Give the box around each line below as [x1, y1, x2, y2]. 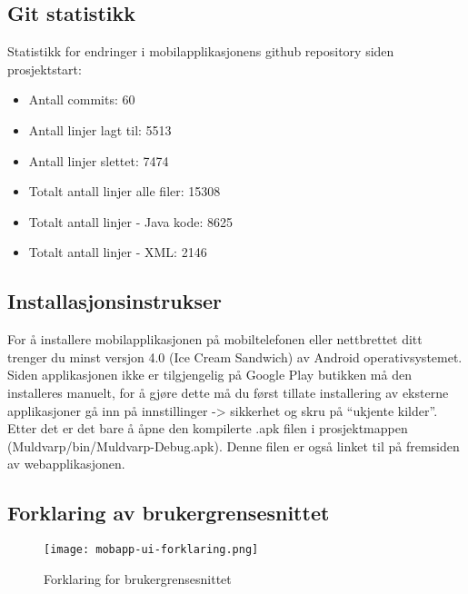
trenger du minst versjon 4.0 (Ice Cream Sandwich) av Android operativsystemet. [7, 347, 463, 366]
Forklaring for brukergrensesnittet [44, 569, 232, 588]
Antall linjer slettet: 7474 [28, 151, 169, 170]
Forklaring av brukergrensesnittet [7, 499, 330, 527]
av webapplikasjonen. [7, 454, 125, 473]
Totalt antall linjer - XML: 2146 [28, 243, 207, 262]
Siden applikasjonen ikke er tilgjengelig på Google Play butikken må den [7, 365, 412, 384]
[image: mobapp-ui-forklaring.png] [44, 543, 259, 557]
